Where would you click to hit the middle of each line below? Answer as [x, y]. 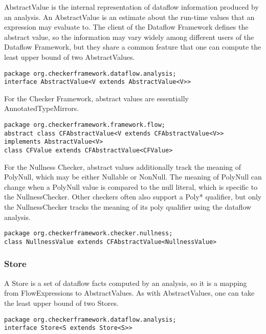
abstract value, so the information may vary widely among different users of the [129, 37]
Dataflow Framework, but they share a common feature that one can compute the [133, 47]
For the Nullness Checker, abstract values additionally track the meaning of [123, 166]
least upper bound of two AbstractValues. [70, 57]
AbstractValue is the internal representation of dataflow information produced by [131, 7]
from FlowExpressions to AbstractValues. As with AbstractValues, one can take [129, 293]
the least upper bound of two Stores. [61, 303]
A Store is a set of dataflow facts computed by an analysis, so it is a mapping [126, 283]
